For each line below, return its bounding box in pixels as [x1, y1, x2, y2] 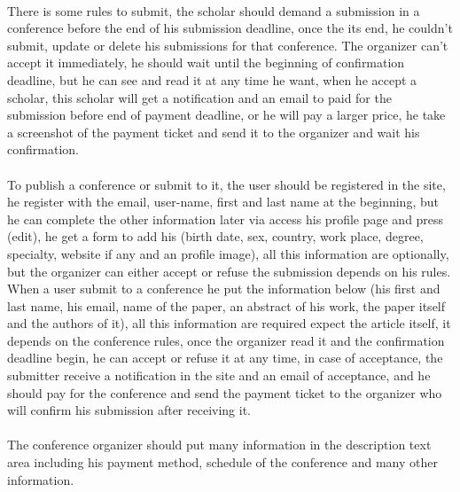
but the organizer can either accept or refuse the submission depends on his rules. [7, 262, 451, 280]
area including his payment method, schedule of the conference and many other [7, 453, 438, 472]
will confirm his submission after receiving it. [7, 401, 251, 419]
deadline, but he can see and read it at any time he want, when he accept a [7, 70, 417, 89]
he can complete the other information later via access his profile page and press [7, 209, 444, 228]
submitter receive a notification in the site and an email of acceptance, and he [7, 366, 431, 385]
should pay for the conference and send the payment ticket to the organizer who [7, 383, 442, 402]
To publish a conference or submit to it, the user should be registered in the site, [7, 175, 446, 193]
